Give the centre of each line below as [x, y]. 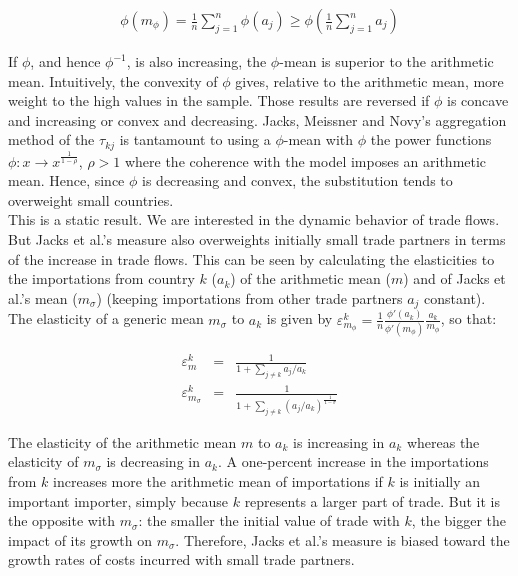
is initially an [440, 480]
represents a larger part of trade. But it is [372, 500]
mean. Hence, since [66, 180]
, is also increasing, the [196, 61]
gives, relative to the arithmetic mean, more [369, 80]
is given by [299, 318]
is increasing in [339, 441]
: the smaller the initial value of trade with [269, 520]
